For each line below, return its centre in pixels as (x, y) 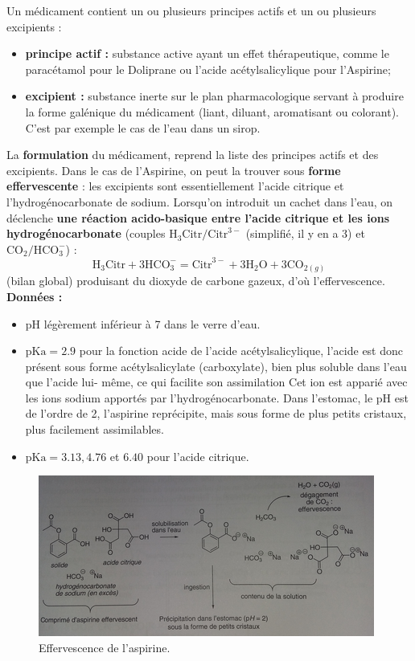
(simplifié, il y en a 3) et (305, 233)
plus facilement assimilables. (95, 429)
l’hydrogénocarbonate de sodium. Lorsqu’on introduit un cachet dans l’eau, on (200, 201)
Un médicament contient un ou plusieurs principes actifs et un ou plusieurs (191, 10)
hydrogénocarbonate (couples (86, 233)
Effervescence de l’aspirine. (105, 647)
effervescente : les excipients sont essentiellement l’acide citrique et (175, 186)
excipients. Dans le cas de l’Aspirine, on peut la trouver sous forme (174, 170)
